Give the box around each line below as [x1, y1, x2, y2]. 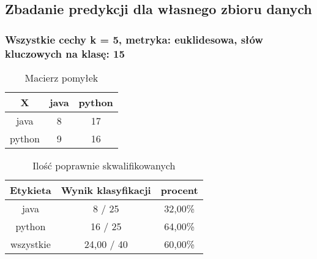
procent [160, 182, 198, 197]
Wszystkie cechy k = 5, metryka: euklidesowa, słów [5, 31, 263, 47]
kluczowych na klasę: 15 [5, 45, 125, 61]
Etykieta [10, 182, 51, 197]
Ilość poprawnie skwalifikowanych [32, 158, 176, 172]
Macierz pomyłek [24, 70, 99, 85]
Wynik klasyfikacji [61, 182, 151, 197]
